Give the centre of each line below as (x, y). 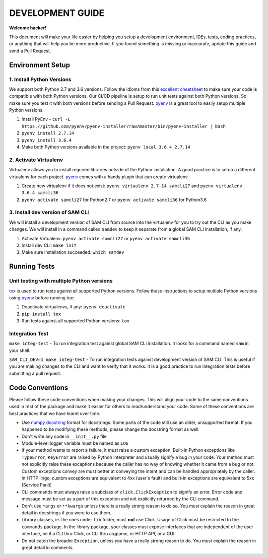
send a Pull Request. (30, 51)
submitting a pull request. (35, 373)
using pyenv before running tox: (42, 297)
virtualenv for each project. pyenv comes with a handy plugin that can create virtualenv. (99, 177)
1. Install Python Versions (40, 79)
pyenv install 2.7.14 (48, 133)
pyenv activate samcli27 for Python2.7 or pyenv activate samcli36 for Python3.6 (114, 200)
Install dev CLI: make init (49, 245)
